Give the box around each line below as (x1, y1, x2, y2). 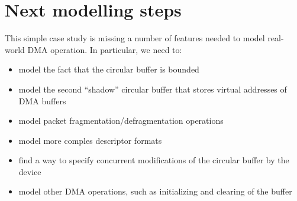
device (18, 165, 41, 177)
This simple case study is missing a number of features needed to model (5, 32, 265, 44)
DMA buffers (18, 94, 66, 107)
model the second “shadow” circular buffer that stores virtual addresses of (18, 83, 287, 95)
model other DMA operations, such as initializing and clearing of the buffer (18, 185, 292, 197)
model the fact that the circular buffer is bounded (18, 63, 199, 75)
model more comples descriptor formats (18, 134, 162, 146)
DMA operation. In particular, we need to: (27, 43, 182, 55)
